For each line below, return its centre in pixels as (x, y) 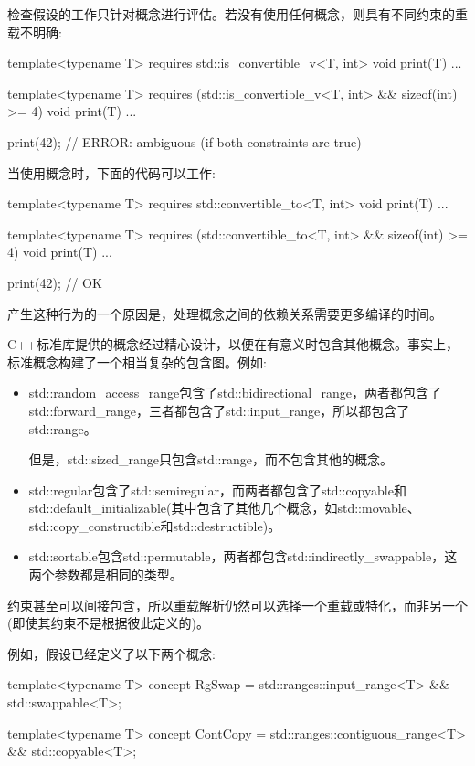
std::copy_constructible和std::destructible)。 (155, 525)
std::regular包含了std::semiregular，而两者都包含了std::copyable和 (217, 489)
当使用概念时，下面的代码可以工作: (111, 172)
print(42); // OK (55, 282)
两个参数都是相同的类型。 (106, 574)
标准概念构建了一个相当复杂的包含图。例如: (137, 362)
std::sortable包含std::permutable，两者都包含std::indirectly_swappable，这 (243, 556)
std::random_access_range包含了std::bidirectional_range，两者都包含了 (235, 393)
